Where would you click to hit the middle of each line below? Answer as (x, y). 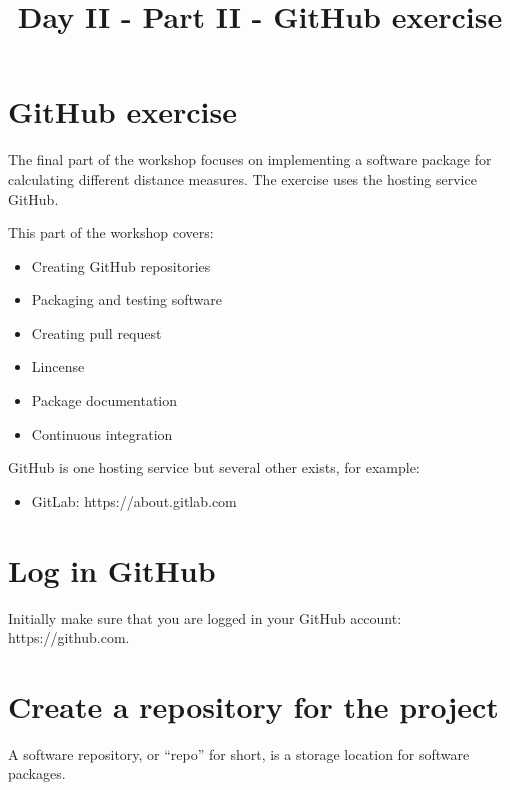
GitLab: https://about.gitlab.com (134, 500)
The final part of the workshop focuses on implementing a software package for (250, 159)
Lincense (58, 366)
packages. (37, 773)
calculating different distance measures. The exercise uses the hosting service (242, 178)
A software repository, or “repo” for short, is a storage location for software (239, 753)
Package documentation (104, 400)
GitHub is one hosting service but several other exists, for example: (214, 467)
